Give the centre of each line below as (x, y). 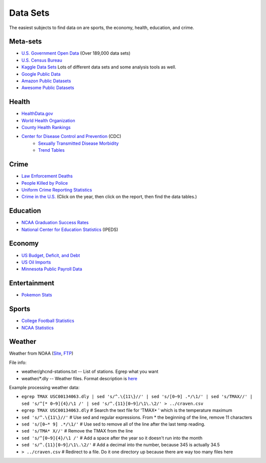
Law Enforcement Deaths (47, 176)
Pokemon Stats (37, 295)
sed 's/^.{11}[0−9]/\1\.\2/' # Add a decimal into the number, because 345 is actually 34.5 (121, 445)
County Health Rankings (46, 128)
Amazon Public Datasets (46, 81)
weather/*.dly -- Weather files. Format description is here (79, 378)
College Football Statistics (48, 321)
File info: (18, 363)
